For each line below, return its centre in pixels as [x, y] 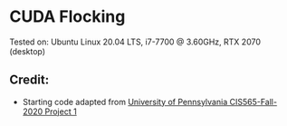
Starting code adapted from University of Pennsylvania [125, 102]
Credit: [29, 80]
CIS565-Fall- [254, 102]
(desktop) [28, 51]
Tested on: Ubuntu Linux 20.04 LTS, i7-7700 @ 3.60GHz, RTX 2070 [135, 42]
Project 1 [61, 111]
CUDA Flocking [67, 17]
